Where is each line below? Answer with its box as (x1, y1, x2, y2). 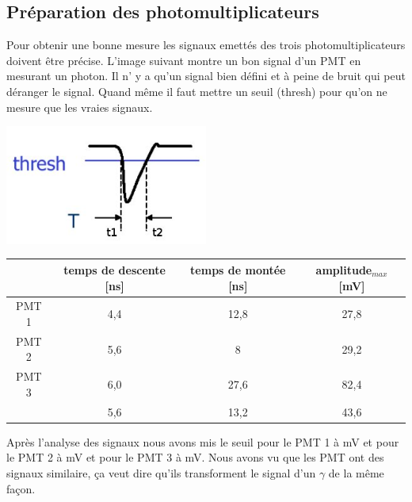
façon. (6, 480, 36, 496)
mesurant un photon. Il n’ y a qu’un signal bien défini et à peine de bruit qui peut (6, 67, 406, 84)
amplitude (315, 261, 372, 278)
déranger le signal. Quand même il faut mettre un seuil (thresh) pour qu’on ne (6, 82, 387, 99)
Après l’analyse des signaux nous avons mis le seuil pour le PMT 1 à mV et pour (6, 433, 399, 450)
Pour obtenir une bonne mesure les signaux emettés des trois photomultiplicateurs (6, 36, 406, 53)
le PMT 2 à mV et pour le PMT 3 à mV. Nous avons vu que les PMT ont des (6, 449, 384, 466)
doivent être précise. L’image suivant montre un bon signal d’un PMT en (6, 52, 361, 68)
